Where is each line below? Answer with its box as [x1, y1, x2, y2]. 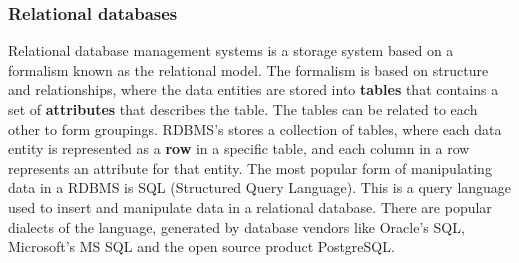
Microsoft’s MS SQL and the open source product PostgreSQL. [8, 236, 395, 257]
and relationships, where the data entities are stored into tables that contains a [8, 79, 499, 100]
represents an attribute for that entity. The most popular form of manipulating [8, 157, 492, 178]
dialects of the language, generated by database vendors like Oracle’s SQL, [8, 216, 465, 237]
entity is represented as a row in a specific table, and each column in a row [8, 138, 470, 159]
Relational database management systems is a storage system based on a [8, 40, 454, 61]
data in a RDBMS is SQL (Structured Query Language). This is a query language [8, 177, 512, 198]
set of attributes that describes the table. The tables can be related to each [8, 99, 478, 119]
